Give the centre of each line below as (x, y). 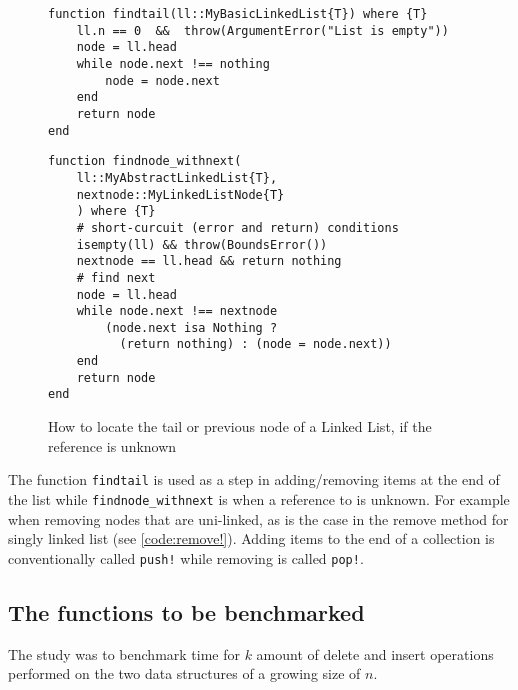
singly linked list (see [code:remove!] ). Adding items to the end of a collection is (251, 538)
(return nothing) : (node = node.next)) (255, 344)
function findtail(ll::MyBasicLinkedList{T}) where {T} (238, 14)
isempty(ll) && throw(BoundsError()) (202, 244)
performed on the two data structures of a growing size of (184, 673)
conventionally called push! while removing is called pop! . (186, 557)
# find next (116, 277)
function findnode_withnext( (145, 161)
